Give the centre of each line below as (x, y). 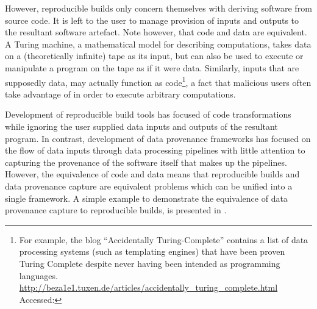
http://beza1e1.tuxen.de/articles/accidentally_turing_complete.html (148, 287)
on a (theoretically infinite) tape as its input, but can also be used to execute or (154, 56)
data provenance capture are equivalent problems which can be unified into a (149, 186)
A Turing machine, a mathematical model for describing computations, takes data (158, 44)
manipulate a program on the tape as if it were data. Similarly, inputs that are (152, 67)
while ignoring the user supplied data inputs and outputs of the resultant (141, 126)
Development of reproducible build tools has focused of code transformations (148, 114)
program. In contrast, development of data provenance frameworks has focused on (158, 138)
